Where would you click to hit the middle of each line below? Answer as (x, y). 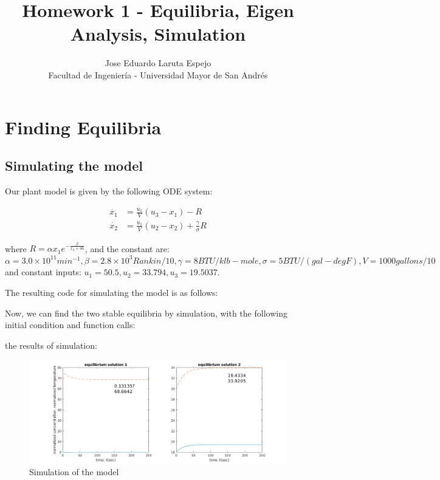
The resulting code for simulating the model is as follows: (112, 293)
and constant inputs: (43, 272)
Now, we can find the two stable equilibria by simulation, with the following (146, 313)
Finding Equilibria (83, 127)
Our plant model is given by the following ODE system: (109, 190)
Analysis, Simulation (158, 34)
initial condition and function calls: (70, 325)
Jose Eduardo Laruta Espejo (158, 63)
